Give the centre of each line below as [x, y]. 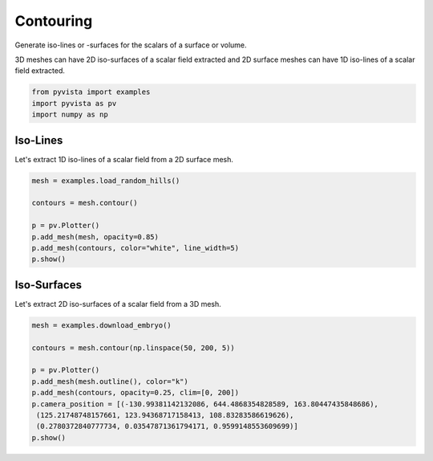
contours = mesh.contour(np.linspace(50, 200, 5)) [134, 348]
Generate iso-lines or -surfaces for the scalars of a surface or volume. [131, 45]
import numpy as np [70, 115]
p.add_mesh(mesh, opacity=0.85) [95, 237]
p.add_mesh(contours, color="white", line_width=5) [136, 248]
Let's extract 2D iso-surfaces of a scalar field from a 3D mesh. [118, 304]
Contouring [54, 21]
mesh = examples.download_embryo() [101, 325]
